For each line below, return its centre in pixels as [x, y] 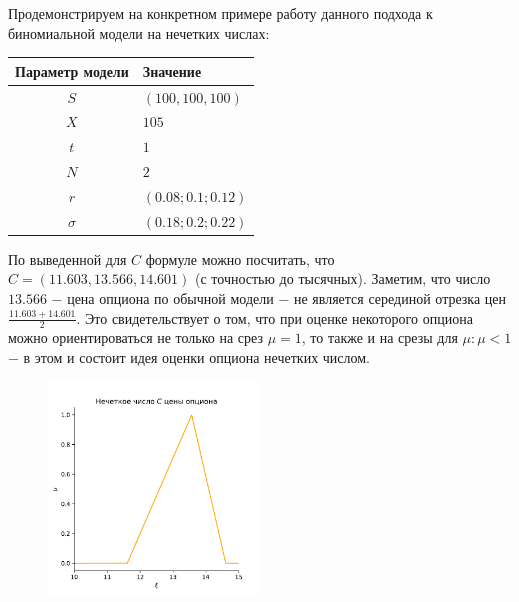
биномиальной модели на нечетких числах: [139, 32]
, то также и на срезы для [379, 337]
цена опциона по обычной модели [170, 298]
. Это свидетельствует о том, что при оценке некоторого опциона [274, 317]
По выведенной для [67, 258]
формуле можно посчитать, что [240, 258]
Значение [172, 70]
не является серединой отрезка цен [399, 298]
